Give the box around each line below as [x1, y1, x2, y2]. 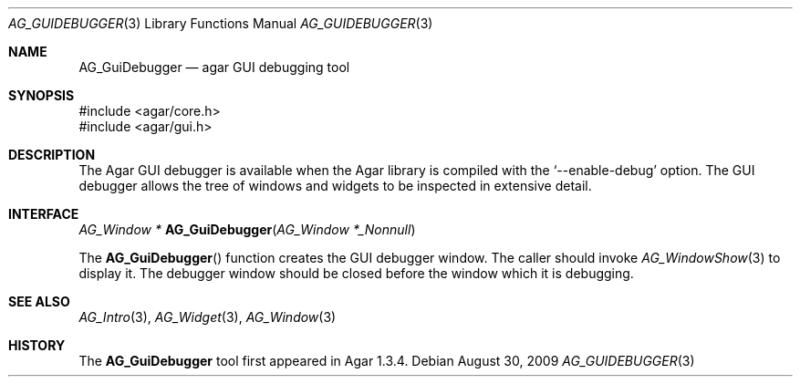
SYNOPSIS [8, 88, 75, 103]
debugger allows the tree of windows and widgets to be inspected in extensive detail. [78, 178, 592, 193]
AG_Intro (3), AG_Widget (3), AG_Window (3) [78, 309, 337, 325]
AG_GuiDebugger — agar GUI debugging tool [78, 59, 350, 75]
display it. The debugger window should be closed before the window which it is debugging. [78, 265, 634, 281]
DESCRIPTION [8, 147, 96, 162]
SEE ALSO [8, 294, 70, 309]
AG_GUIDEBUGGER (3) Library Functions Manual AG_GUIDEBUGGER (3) [8, 16, 433, 31]
